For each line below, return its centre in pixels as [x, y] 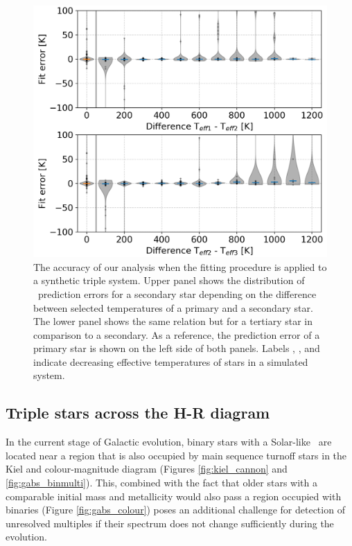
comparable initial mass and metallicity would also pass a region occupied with [174, 496]
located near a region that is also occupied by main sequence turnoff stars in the [176, 455]
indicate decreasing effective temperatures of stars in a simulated [171, 361]
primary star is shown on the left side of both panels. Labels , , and [177, 348]
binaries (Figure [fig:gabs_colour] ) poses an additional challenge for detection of [175, 510]
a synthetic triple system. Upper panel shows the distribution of [169, 280]
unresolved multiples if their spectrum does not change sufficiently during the [170, 523]
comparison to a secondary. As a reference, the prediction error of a [177, 334]
